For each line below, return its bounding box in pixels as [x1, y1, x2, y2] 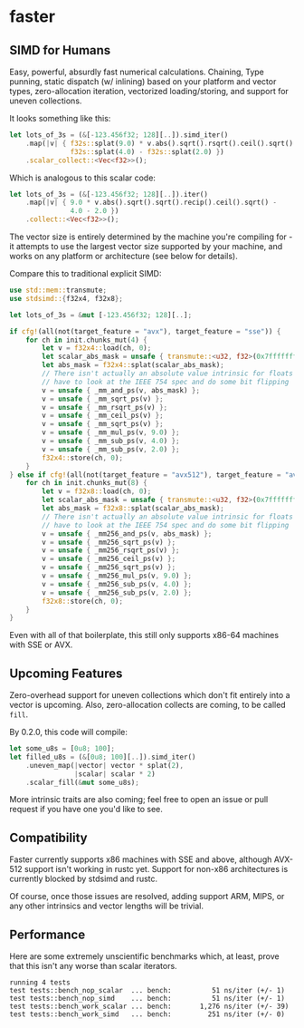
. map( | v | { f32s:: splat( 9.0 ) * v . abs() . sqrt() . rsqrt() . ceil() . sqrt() [25, 139, 294, 148]
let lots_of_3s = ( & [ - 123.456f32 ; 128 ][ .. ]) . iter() [9, 189, 208, 199]
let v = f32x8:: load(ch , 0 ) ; [42, 487, 152, 496]
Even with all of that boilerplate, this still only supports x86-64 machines [9, 630, 279, 641]
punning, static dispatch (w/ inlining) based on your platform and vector [9, 76, 277, 87]
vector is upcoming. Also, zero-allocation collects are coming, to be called [9, 700, 287, 711]
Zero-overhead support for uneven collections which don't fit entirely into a [9, 690, 290, 701]
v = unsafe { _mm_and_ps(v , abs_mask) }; [42, 385, 201, 395]
